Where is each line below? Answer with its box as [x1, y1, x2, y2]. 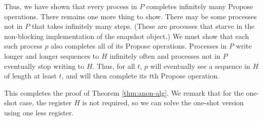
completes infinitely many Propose [146, 1, 253, 11]
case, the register [19, 97, 72, 108]
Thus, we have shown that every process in [4, 1, 137, 11]
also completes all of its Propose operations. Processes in [51, 41, 227, 51]
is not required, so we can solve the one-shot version [82, 97, 244, 108]
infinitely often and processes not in [109, 50, 220, 61]
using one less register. [4, 107, 74, 117]
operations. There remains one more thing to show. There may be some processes [4, 11, 257, 21]
